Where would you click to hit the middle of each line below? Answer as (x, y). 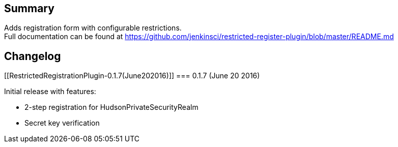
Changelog (33, 56)
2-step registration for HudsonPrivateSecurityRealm (111, 107)
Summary (29, 8)
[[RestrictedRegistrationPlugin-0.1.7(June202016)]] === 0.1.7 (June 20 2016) (132, 76)
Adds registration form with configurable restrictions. (93, 28)
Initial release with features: (50, 92)
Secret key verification (62, 123)
